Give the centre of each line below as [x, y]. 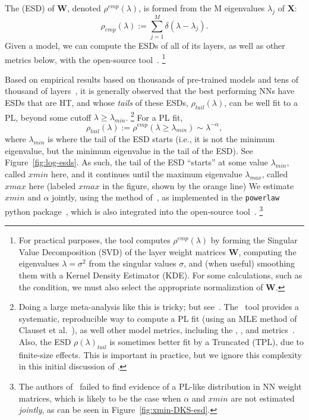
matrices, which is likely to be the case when [100, 398]
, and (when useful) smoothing [239, 263]
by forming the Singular [254, 240]
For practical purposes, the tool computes [94, 240]
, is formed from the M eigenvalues [202, 8]
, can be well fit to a [261, 102]
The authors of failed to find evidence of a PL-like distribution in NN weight [160, 386]
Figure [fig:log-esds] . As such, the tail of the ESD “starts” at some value [136, 162]
